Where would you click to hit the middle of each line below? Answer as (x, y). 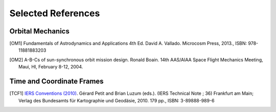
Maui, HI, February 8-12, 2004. (51, 67)
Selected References (55, 13)
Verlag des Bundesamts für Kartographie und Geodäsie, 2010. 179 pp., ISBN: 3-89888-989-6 (117, 100)
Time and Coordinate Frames (57, 81)
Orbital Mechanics (40, 31)
